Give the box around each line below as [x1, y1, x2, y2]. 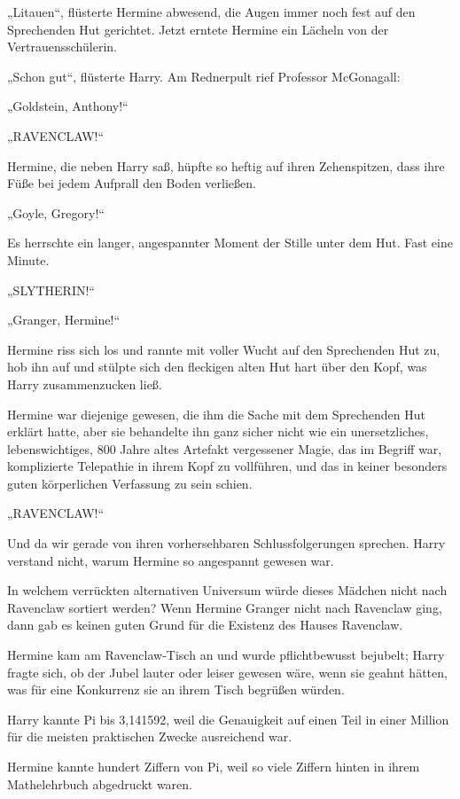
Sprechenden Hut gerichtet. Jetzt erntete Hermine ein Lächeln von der [7, 20, 389, 38]
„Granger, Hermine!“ [7, 310, 120, 329]
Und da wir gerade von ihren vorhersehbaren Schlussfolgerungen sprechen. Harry [7, 534, 446, 552]
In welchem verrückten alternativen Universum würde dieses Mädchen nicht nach [7, 581, 448, 599]
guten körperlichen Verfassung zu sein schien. [7, 474, 253, 492]
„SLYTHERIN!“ [7, 280, 95, 299]
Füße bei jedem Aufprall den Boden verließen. [7, 174, 256, 192]
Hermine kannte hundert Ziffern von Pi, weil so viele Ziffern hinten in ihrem [7, 757, 420, 775]
